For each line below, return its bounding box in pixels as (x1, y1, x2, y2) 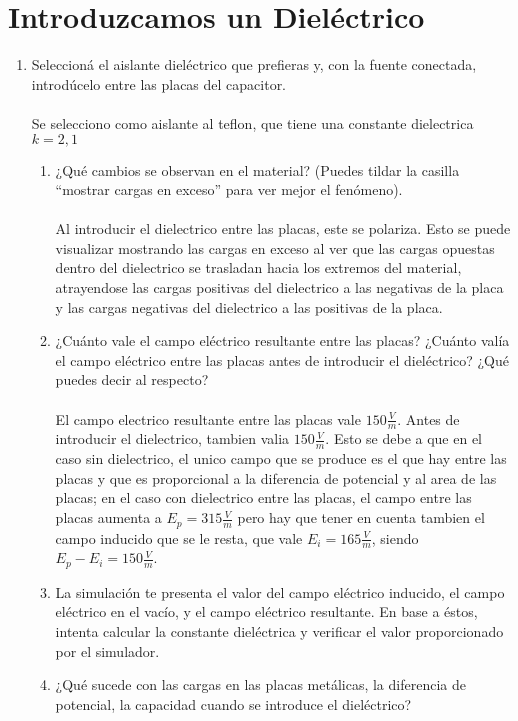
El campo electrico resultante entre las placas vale (55, 408, 361, 429)
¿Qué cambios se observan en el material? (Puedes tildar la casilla (55, 159, 460, 180)
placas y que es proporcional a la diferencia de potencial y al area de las (55, 467, 497, 488)
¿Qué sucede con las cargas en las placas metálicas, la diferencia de (55, 674, 466, 695)
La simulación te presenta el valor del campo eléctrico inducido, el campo (55, 581, 505, 602)
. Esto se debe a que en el (325, 428, 482, 449)
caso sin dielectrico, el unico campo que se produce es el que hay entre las (55, 448, 507, 469)
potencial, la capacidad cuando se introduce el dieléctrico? (55, 693, 412, 714)
